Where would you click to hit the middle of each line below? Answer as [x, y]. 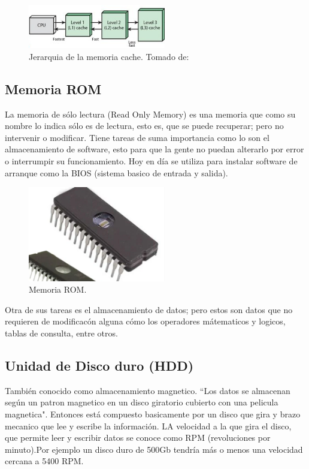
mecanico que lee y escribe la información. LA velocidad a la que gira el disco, [148, 426]
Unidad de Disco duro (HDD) [99, 366]
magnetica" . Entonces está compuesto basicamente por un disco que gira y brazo [153, 414]
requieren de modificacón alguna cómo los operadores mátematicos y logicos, [145, 321]
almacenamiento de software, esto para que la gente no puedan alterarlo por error [154, 149]
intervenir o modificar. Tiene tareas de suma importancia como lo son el [137, 137]
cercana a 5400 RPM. [44, 461]
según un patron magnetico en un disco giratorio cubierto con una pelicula [142, 402]
